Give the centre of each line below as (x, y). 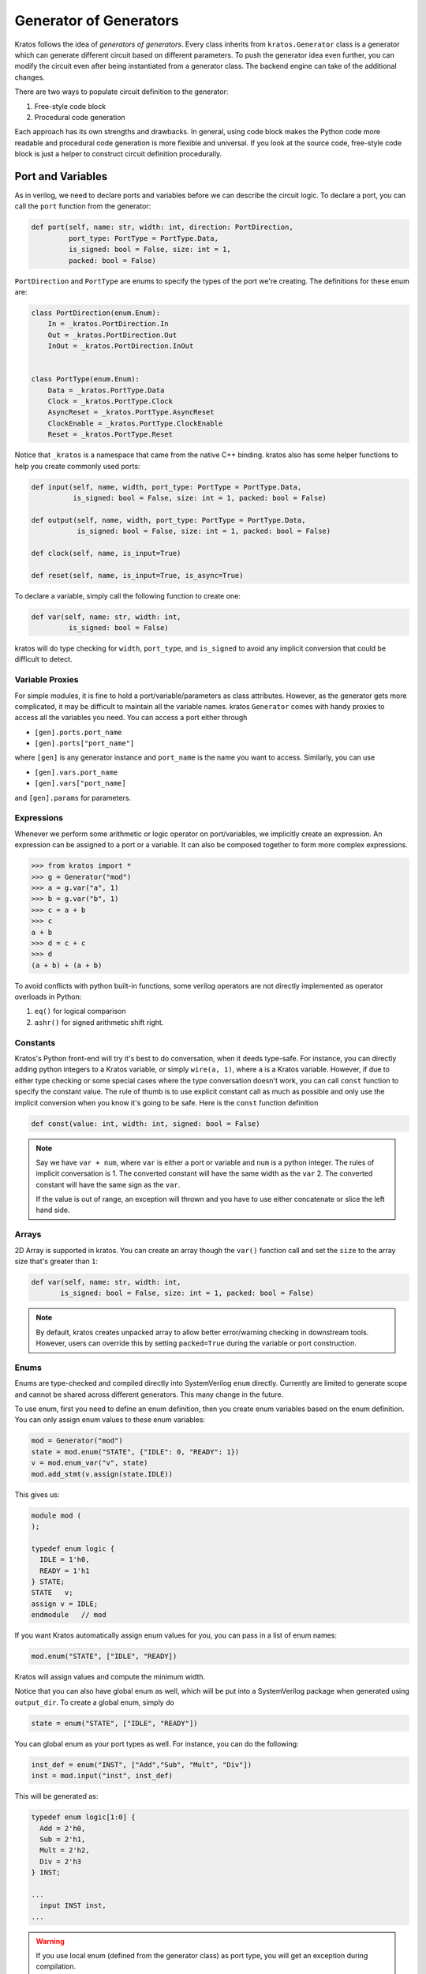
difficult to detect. (43, 659)
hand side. (53, 1210)
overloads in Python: (48, 997)
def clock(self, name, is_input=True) (106, 553)
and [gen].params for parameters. (73, 797)
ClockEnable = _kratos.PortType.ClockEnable (135, 423)
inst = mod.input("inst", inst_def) (102, 1776)
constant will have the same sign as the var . (108, 1184)
